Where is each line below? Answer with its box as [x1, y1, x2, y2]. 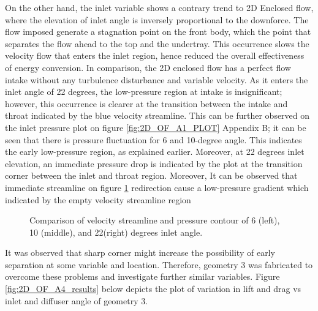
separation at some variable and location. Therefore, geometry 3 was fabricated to [5, 258, 313, 271]
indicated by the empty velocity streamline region [5, 193, 191, 206]
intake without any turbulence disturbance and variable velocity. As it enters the [5, 73, 308, 86]
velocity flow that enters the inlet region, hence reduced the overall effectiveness [5, 49, 305, 62]
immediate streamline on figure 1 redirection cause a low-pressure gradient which [5, 181, 309, 193]
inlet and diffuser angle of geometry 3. [5, 294, 148, 307]
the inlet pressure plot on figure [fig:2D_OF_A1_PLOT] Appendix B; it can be [5, 121, 306, 133]
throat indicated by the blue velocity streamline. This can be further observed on [5, 109, 310, 122]
